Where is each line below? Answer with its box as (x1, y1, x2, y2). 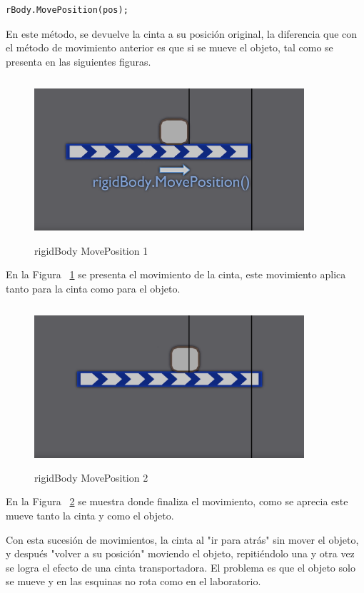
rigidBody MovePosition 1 (34, 243, 148, 258)
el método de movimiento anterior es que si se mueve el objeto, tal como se (6, 40, 333, 55)
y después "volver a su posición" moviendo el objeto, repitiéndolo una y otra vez (6, 546, 355, 561)
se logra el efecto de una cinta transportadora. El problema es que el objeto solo (6, 559, 355, 574)
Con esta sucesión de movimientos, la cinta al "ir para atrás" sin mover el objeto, (6, 532, 359, 547)
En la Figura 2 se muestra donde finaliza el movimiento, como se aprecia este (6, 494, 348, 509)
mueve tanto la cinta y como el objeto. (6, 508, 174, 523)
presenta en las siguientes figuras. (6, 54, 151, 69)
